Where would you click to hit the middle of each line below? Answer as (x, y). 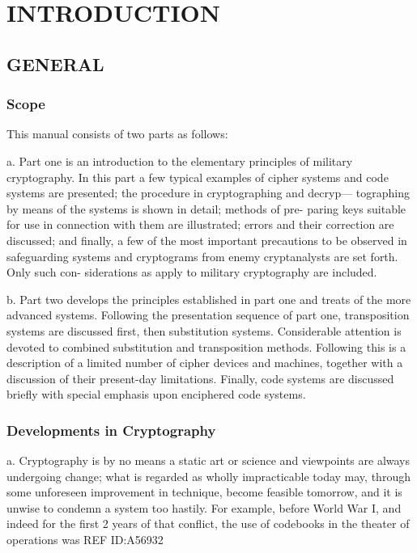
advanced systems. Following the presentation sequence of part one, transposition (208, 315)
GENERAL (55, 63)
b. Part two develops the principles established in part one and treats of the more (209, 299)
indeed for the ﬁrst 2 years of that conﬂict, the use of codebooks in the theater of (208, 523)
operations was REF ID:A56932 (85, 540)
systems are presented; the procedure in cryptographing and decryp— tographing (208, 193)
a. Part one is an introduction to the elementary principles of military (180, 160)
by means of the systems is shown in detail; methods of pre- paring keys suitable (206, 208)
